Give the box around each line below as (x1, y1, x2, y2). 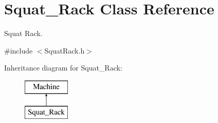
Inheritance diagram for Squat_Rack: (4, 62, 122, 73)
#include (4, 45, 33, 56)
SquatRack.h (44, 45, 85, 56)
